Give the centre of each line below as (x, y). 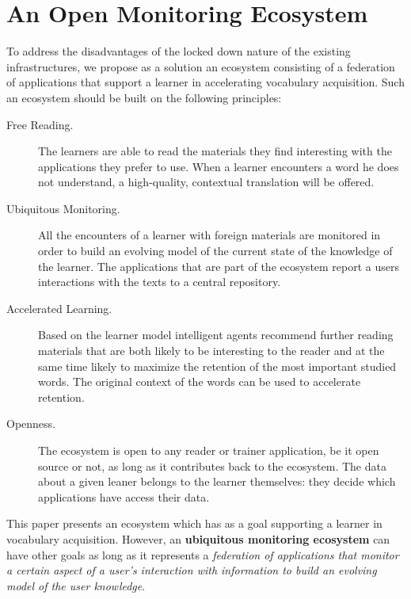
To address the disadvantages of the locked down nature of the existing (179, 51)
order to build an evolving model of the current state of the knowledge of (215, 251)
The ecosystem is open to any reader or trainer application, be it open (209, 450)
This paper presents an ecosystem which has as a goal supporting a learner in (194, 523)
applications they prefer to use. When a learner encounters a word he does (219, 166)
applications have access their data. (124, 496)
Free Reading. (40, 124)
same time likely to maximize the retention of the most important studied (217, 366)
